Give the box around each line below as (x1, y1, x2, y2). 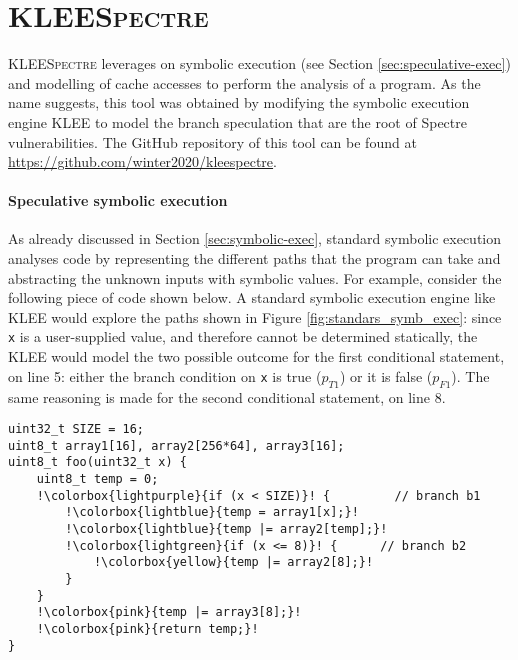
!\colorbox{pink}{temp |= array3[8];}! (36, 605, 302, 620)
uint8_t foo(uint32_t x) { (8, 455, 187, 470)
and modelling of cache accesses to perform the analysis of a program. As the (8, 72, 481, 93)
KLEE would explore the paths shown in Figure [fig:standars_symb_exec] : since (8, 306, 502, 327)
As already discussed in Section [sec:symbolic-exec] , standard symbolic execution (8, 228, 502, 249)
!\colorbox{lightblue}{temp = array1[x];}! (65, 505, 359, 520)
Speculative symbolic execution (8, 190, 228, 211)
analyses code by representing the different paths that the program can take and (8, 248, 501, 269)
